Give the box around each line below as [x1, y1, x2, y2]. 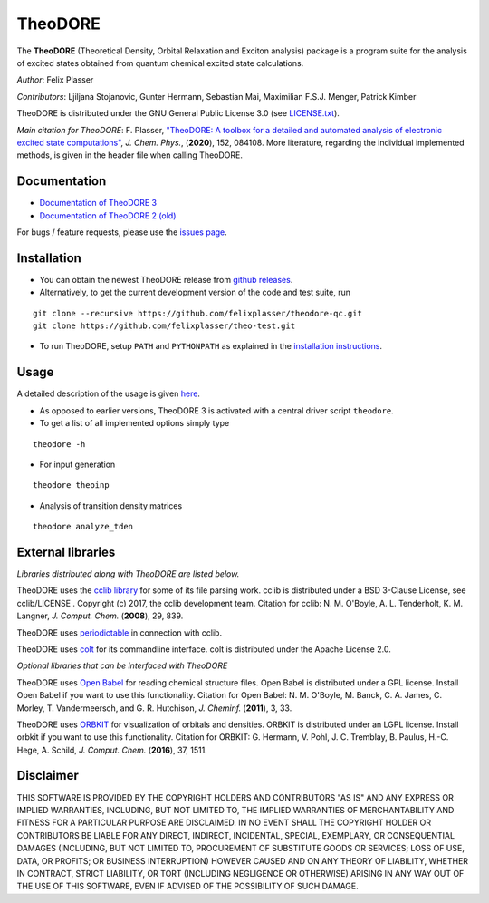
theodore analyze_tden [33, 521, 134, 532]
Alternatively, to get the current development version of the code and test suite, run [39, 286, 350, 298]
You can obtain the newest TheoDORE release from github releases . [39, 274, 293, 285]
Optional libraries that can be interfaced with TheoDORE [16, 660, 228, 671]
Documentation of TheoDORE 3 [39, 198, 158, 209]
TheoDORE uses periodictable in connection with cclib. [16, 626, 222, 638]
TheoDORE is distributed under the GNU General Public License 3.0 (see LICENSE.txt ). [16, 108, 340, 119]
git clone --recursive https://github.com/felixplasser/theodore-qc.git [33, 308, 362, 318]
